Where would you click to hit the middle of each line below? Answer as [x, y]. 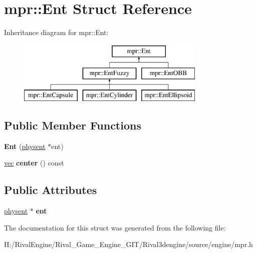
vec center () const [34, 163]
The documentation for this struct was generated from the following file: [115, 227]
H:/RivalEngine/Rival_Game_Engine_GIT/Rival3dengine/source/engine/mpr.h [128, 244]
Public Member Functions [73, 125]
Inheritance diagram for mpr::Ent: [56, 32]
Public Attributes [51, 190]
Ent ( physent [25, 146]
